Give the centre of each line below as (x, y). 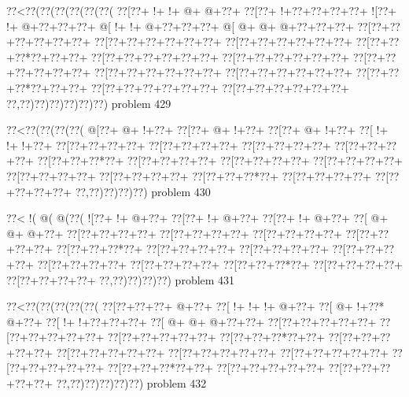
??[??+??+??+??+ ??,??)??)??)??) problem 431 (121, 279)
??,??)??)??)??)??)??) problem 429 (89, 103)
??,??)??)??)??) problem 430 (143, 191)
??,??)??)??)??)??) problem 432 (131, 383)
